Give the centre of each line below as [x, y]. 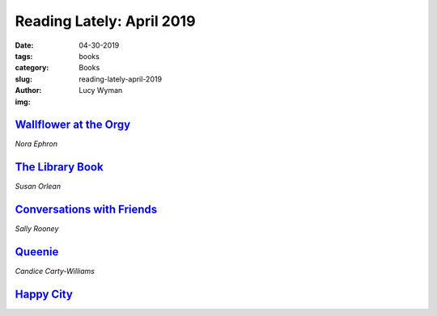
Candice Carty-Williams [55, 272]
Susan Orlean [38, 187]
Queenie [37, 252]
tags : [24, 56]
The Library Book [59, 167]
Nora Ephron [36, 144]
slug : [23, 79]
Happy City [44, 294]
